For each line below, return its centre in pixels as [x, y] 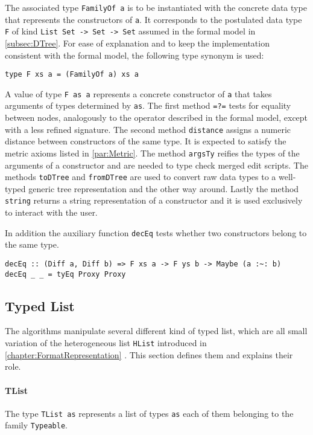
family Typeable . [36, 425]
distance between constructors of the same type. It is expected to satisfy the [146, 141]
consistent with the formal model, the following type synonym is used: [134, 55]
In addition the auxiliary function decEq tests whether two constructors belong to [156, 232]
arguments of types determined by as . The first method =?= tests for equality [148, 105]
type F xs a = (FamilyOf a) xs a [72, 75]
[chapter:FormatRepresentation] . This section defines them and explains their [149, 354]
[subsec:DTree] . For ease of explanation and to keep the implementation [137, 43]
